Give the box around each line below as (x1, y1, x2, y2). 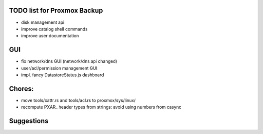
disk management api (21, 19, 65, 25)
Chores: (9, 84, 34, 93)
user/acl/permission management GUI (21, 65, 97, 71)
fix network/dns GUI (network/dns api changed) (21, 58, 117, 64)
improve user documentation (21, 33, 79, 39)
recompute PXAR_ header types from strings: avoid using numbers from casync (21, 104, 182, 110)
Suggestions (9, 117, 49, 125)
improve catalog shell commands (21, 26, 88, 32)
